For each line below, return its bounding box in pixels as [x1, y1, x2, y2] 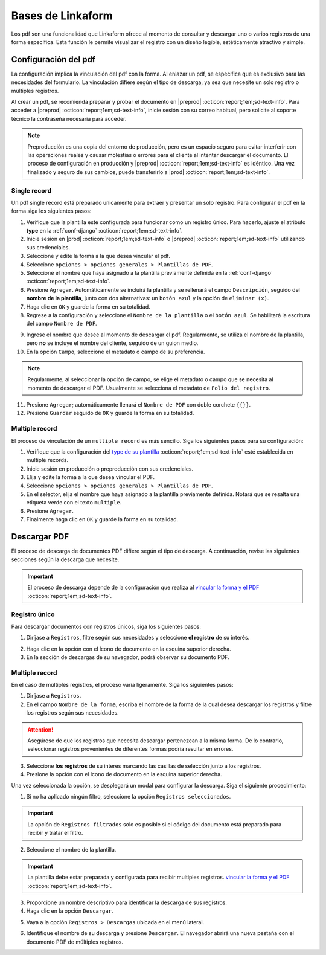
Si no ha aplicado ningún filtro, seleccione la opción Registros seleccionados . [26, 793, 231, 800]
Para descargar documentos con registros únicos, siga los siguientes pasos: [11, 623, 202, 630]
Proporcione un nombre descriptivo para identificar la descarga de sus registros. [26, 899, 228, 906]
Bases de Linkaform [11, 9, 113, 22]
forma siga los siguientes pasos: [11, 207, 92, 214]
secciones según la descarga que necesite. [11, 556, 120, 563]
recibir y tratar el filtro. [27, 829, 83, 837]
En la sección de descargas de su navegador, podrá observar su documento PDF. [26, 653, 229, 661]
